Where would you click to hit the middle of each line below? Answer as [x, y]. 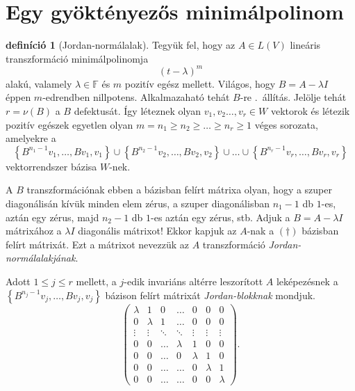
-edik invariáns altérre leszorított [193, 281]
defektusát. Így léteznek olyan [138, 111]
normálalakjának [41, 258]
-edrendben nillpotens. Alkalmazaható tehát [136, 97]
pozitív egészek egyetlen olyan [69, 124]
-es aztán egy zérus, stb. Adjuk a [221, 217]
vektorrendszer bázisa [51, 166]
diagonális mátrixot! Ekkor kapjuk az [157, 231]
